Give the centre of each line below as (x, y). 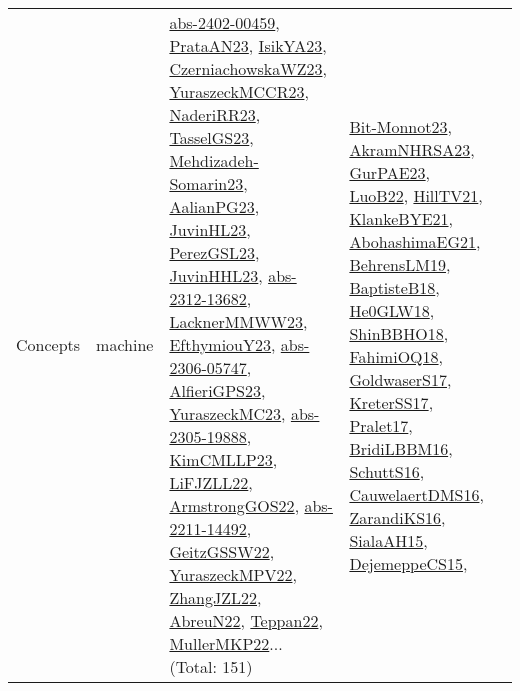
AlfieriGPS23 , (217, 390)
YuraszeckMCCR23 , (239, 91)
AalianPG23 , (214, 206)
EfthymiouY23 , (222, 344)
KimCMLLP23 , (223, 459)
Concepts (48, 344)
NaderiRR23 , (215, 114)
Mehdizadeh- (214, 160)
